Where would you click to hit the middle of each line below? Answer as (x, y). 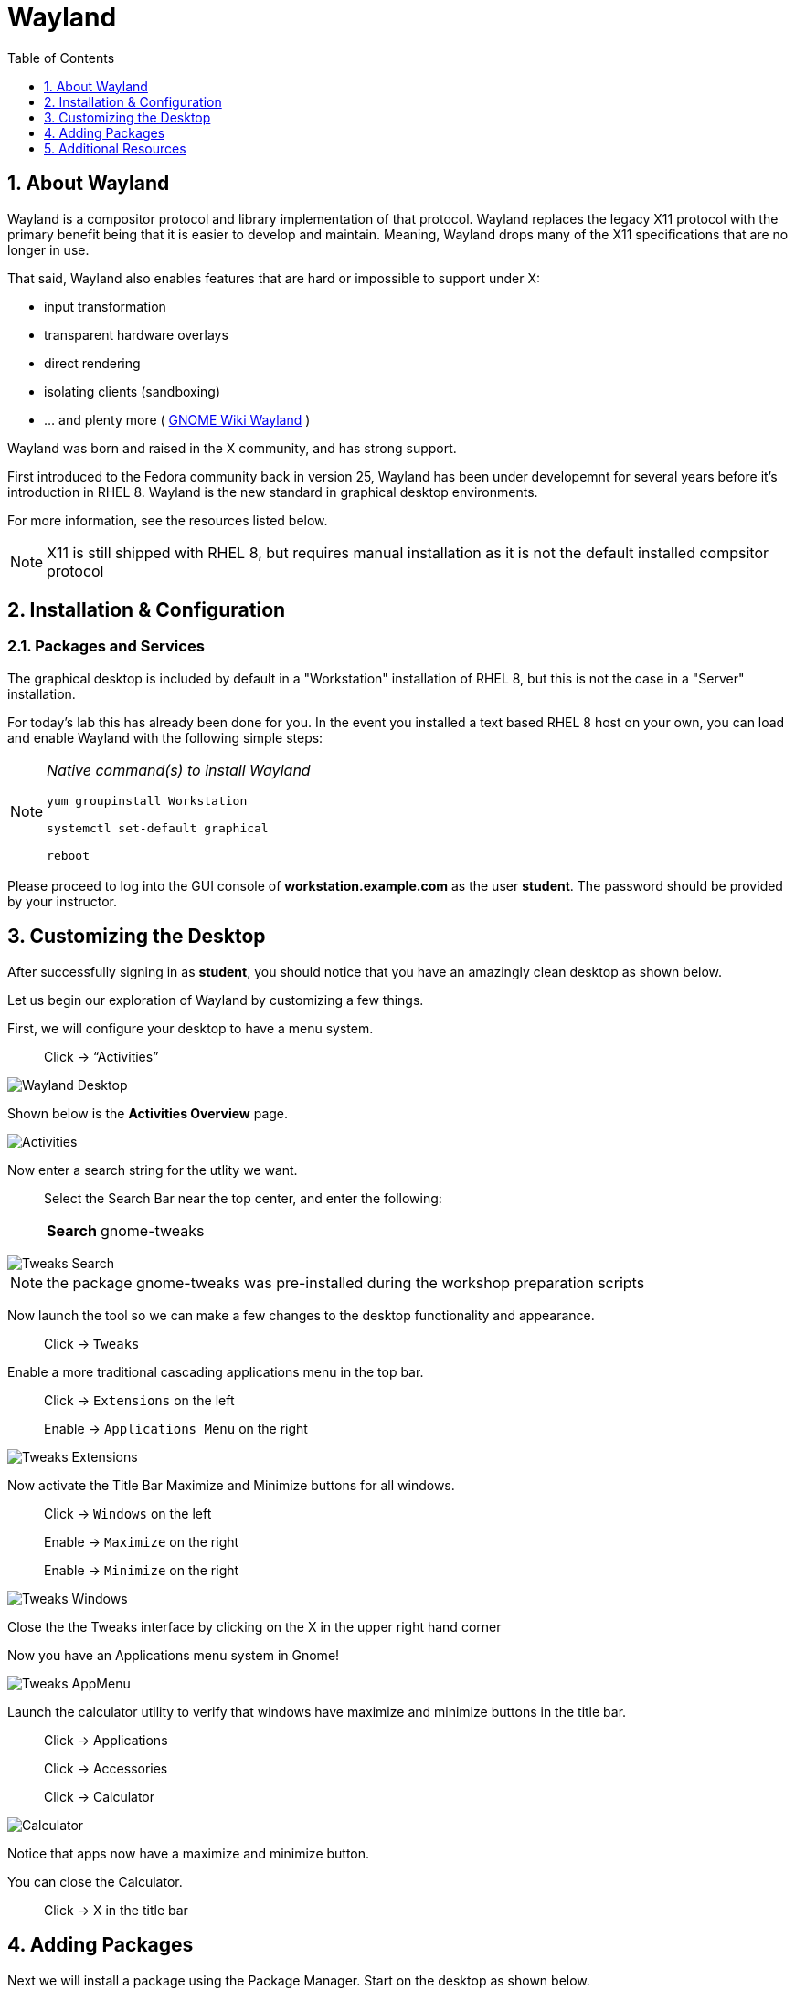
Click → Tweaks (92, 1343)
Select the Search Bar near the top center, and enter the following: (243, 1198)
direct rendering (92, 363)
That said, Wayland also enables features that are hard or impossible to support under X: (274, 278)
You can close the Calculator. (95, 1881)
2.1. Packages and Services (106, 646)
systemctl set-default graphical (158, 828)
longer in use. (48, 249)
